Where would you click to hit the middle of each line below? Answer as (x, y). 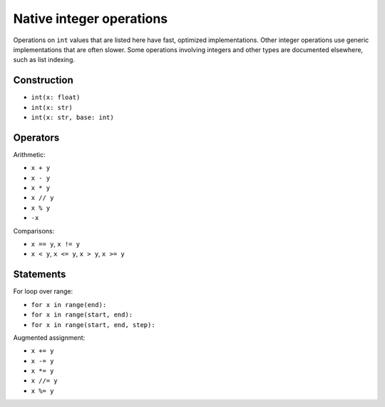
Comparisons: (34, 231)
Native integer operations (91, 19)
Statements (40, 275)
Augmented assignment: (49, 337)
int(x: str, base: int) (72, 117)
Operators (36, 137)
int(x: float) (56, 97)
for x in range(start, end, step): (93, 325)
